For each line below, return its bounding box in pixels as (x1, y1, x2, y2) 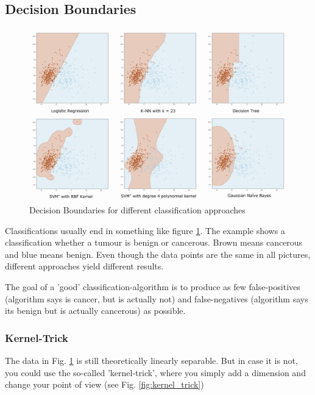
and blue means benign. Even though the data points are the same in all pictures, (5, 247, 311, 260)
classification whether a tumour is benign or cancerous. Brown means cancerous (5, 236, 303, 249)
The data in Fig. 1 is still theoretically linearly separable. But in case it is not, (5, 354, 298, 366)
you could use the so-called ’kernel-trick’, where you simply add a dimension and (5, 366, 306, 379)
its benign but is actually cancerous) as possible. (5, 304, 186, 317)
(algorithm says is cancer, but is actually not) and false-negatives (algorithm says (5, 292, 308, 305)
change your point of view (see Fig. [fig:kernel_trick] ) (5, 378, 204, 391)
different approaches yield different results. (5, 260, 164, 272)
